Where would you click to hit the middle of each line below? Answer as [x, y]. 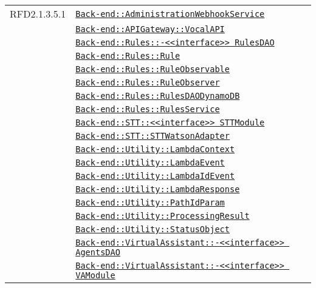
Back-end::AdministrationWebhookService [170, 14]
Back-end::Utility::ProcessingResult [163, 216]
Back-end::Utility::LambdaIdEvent [155, 176]
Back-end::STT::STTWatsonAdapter [153, 136]
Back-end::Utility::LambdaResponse [158, 189]
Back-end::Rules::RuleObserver [148, 82]
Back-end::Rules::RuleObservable [153, 69]
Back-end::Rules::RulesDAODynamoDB [158, 96]
